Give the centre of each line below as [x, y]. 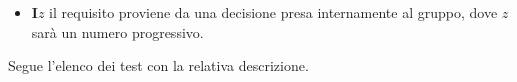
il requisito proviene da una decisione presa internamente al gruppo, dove [273, 12]
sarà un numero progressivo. [117, 31]
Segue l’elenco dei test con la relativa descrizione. [158, 65]
